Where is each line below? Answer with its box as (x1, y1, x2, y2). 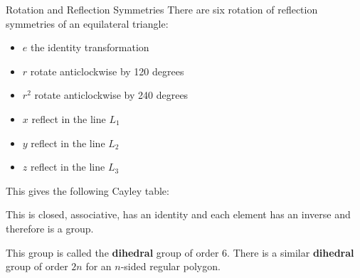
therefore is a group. (6, 220, 94, 235)
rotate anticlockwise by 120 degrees (30, 63, 184, 78)
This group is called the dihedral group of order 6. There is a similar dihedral (6, 245, 354, 260)
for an (85, 259, 112, 274)
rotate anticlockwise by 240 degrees (34, 87, 189, 102)
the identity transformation (30, 40, 149, 55)
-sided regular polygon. (120, 259, 221, 274)
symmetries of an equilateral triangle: (6, 16, 169, 31)
